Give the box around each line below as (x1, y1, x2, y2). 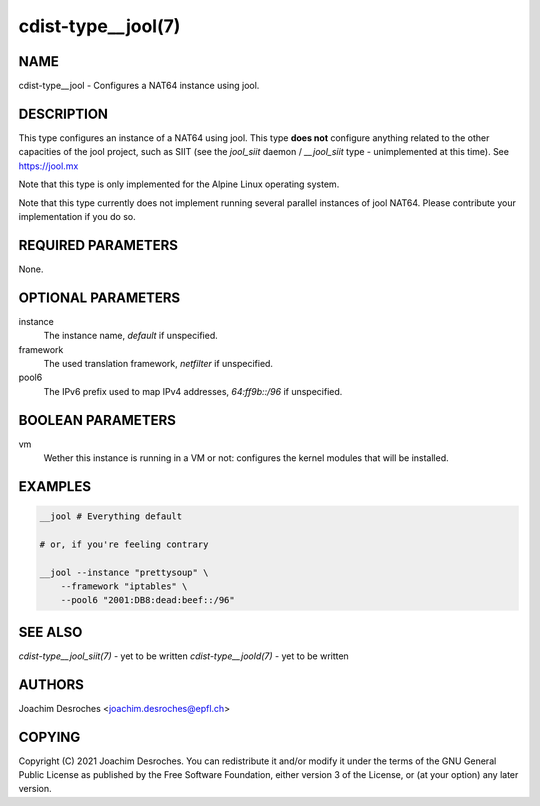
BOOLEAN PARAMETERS (18, 411, 177, 429)
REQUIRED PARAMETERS (18, 236, 179, 254)
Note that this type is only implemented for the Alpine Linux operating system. (18, 178, 340, 190)
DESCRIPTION (18, 105, 109, 122)
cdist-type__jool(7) (18, 15, 181, 37)
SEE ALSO (18, 623, 83, 640)
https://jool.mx (18, 160, 79, 172)
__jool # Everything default (39, 510, 183, 522)
